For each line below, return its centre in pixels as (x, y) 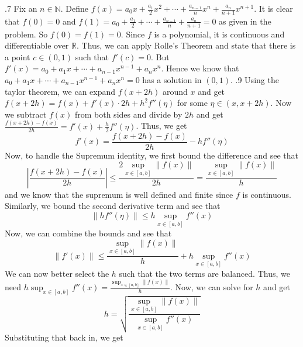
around (175, 91)
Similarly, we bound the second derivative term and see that (113, 206)
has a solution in (172, 80)
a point (18, 56)
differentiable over (37, 45)
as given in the (245, 21)
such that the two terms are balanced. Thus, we (204, 273)
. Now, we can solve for (212, 286)
